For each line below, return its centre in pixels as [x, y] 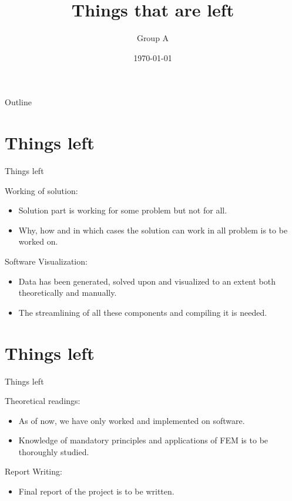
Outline [18, 102]
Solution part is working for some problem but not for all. [123, 210]
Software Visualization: [46, 261]
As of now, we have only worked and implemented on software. [132, 420]
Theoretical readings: [43, 401]
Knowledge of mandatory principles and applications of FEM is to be [143, 440]
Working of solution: [41, 190]
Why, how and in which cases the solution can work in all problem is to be [153, 230]
